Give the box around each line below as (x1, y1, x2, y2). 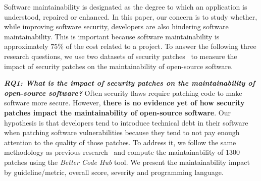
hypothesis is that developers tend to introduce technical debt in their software (4, 117, 248, 128)
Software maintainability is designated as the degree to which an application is (4, 2, 247, 12)
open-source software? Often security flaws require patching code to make (4, 87, 242, 98)
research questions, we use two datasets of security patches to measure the (4, 50, 237, 61)
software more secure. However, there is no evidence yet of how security (4, 97, 245, 108)
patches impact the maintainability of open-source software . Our (4, 107, 231, 117)
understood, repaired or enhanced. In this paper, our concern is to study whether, (4, 11, 257, 22)
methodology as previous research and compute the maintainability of (4, 147, 224, 157)
